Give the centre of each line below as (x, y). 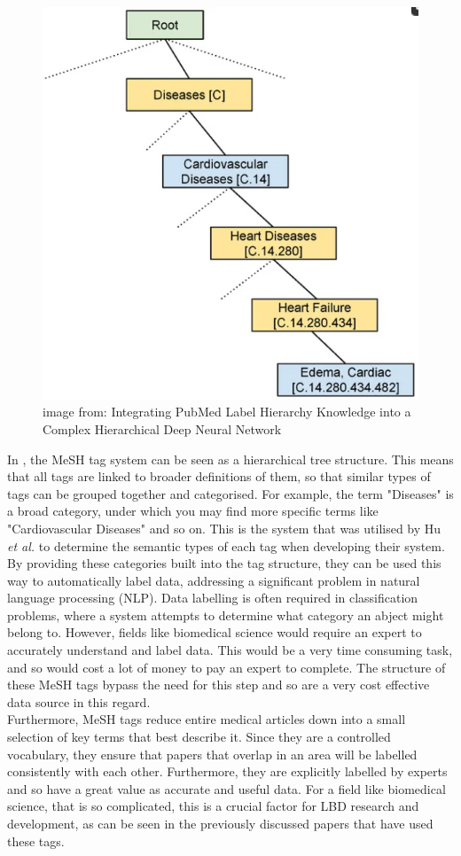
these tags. (36, 840)
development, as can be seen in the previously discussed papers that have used (220, 823)
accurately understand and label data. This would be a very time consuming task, (230, 650)
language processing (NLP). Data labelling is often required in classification (213, 598)
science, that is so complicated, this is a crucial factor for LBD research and (213, 806)
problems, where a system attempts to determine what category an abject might (226, 615)
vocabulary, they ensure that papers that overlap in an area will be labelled (212, 754)
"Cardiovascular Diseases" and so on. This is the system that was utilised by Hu (224, 528)
